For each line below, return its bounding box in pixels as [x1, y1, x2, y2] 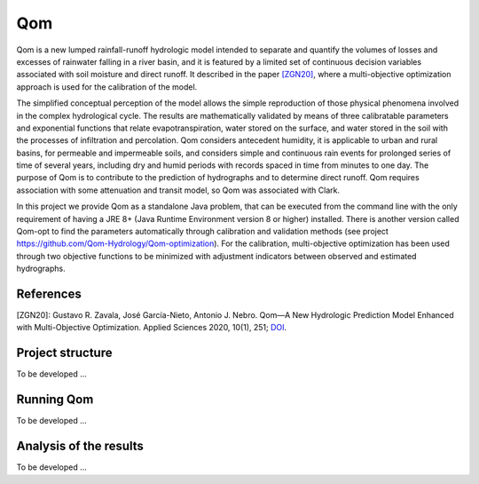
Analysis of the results [16, 439, 144, 454]
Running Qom [16, 392, 94, 408]
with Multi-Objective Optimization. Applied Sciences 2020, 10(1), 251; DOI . [16, 322, 287, 333]
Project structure [16, 345, 113, 361]
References [16, 287, 82, 301]
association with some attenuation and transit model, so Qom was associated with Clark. [16, 185, 341, 195]
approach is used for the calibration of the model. [16, 81, 198, 92]
